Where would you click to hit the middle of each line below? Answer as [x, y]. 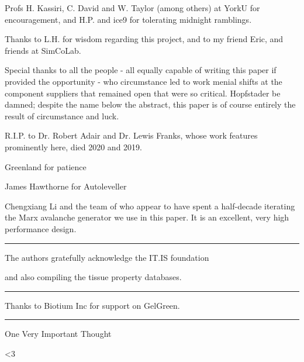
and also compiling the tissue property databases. [93, 277]
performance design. [41, 228]
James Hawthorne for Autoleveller [66, 186]
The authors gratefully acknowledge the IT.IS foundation [107, 257]
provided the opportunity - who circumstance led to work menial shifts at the [144, 81]
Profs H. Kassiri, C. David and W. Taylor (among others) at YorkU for [132, 8]
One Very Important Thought [58, 334]
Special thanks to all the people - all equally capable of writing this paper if [141, 70]
